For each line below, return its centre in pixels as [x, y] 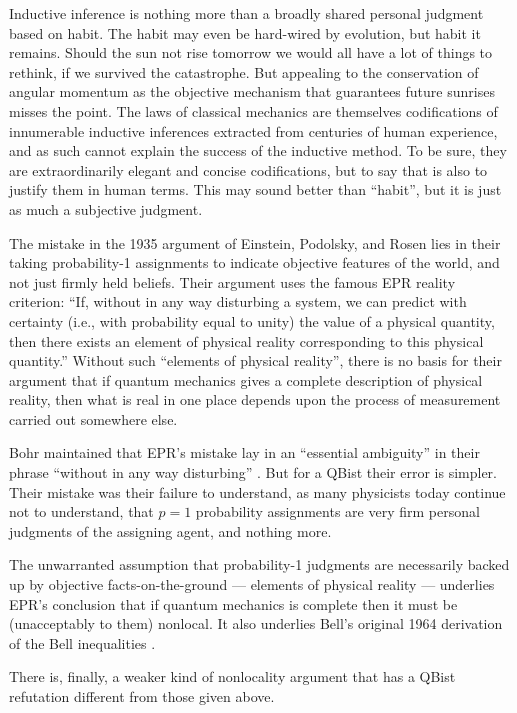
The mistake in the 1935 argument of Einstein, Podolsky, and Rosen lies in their [255, 242]
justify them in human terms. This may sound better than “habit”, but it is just [255, 189]
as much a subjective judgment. [106, 208]
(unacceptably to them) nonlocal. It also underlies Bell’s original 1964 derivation [256, 623]
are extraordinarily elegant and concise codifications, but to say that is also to [248, 169]
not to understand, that [81, 511]
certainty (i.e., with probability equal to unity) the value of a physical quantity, [252, 320]
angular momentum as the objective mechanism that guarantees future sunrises [252, 91]
